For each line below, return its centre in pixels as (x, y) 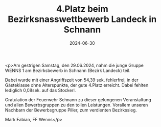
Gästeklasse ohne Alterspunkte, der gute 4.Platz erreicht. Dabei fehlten (77, 85)
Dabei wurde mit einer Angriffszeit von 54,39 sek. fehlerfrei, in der (72, 80)
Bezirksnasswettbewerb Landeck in (82, 19)
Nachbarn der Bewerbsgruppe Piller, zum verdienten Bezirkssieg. (71, 110)
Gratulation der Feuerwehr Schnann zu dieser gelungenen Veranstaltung (78, 100)
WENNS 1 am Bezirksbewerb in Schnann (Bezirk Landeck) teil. (68, 70)
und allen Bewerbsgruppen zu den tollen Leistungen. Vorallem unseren (77, 105)
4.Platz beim (82, 9)
